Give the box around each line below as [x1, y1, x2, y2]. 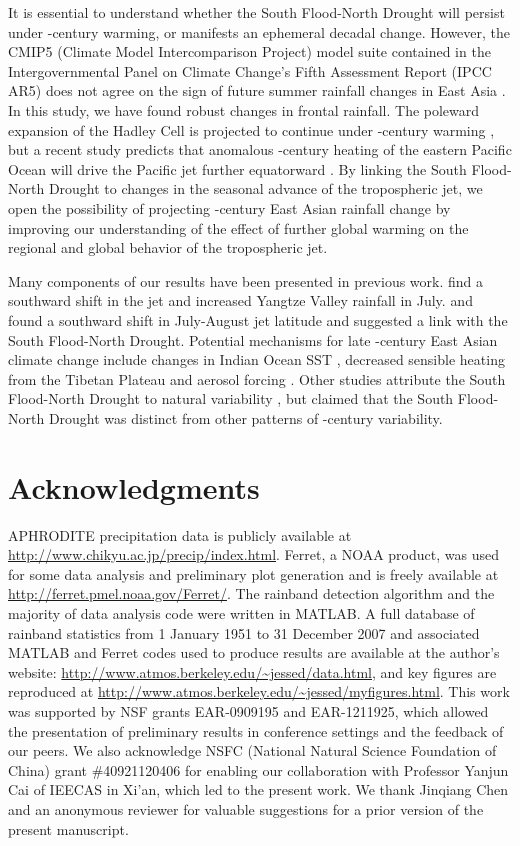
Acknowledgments [8, 466, 260, 507]
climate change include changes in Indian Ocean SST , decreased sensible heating [8, 349, 505, 370]
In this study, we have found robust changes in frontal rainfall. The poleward [8, 99, 480, 120]
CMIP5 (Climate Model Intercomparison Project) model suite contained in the [8, 41, 491, 62]
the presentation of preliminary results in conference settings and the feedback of [8, 720, 504, 741]
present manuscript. [8, 818, 129, 839]
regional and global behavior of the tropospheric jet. [8, 237, 328, 258]
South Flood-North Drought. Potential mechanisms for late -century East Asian [8, 329, 498, 350]
